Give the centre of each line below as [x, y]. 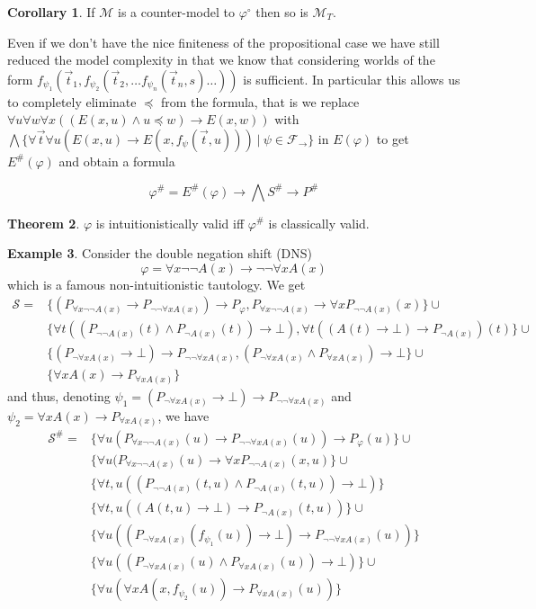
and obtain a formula [117, 161]
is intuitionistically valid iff [170, 223]
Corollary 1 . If [51, 12]
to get [393, 138]
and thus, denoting [59, 395]
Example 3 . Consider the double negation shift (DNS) [160, 253]
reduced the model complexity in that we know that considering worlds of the [221, 60]
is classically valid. [319, 223]
